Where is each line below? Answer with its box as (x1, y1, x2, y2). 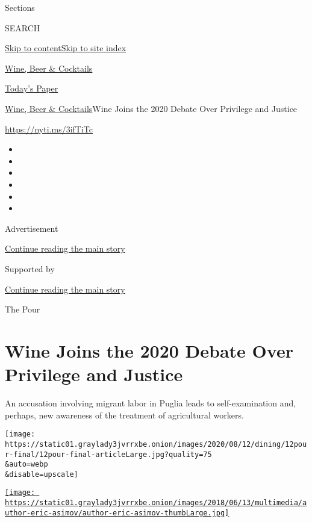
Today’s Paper (5, 82, 58, 95)
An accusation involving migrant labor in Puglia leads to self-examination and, (5, 397, 296, 409)
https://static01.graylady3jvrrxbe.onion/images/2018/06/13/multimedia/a (5, 499, 307, 508)
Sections (5, 1, 35, 13)
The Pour (5, 303, 40, 315)
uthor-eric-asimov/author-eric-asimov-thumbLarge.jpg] (5, 508, 229, 517)
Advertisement (5, 222, 58, 234)
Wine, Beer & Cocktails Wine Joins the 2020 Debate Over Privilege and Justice (5, 102, 298, 114)
